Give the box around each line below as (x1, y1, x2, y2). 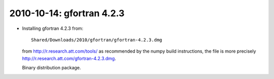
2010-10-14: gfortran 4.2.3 (9, 8, 125, 19)
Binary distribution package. (22, 65, 81, 71)
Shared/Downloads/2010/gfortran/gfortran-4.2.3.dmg (31, 37, 162, 43)
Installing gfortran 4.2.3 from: (22, 25, 84, 31)
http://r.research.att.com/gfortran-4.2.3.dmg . (22, 55, 116, 61)
